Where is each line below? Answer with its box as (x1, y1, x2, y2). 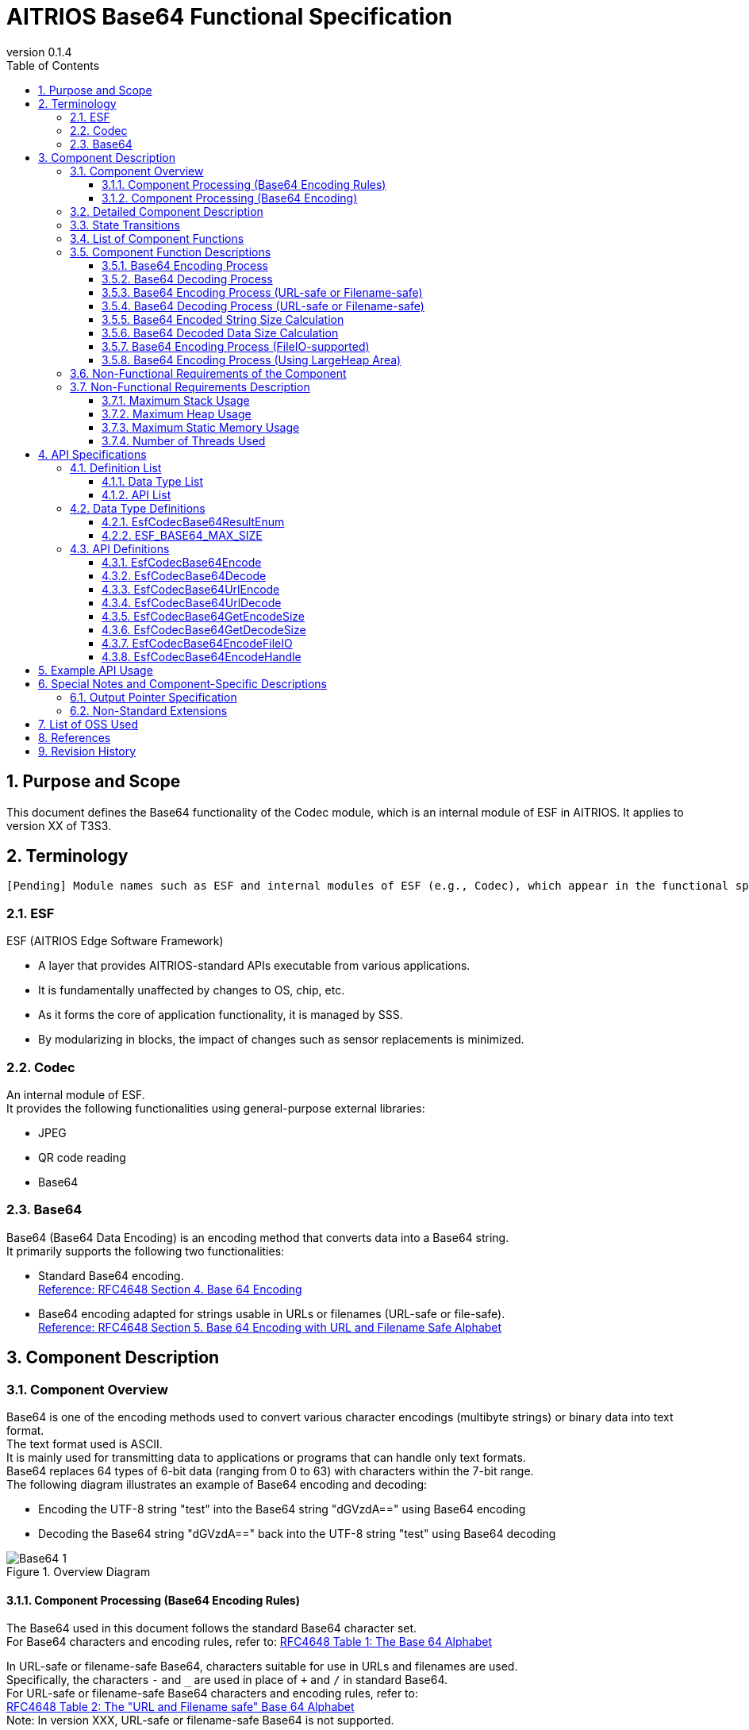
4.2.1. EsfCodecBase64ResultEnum (102, 514, 285, 529)
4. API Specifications (38, 447, 147, 461)
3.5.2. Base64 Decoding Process (102, 271, 273, 286)
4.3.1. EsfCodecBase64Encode (102, 555, 262, 569)
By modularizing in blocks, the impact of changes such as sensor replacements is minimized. (38, 1032, 524, 1047)
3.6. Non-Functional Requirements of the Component (70, 366, 347, 380)
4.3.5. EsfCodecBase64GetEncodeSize (102, 609, 305, 623)
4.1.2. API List (102, 487, 171, 502)
